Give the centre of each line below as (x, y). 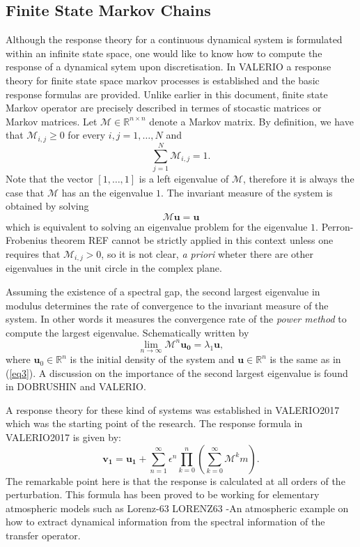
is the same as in (305, 359)
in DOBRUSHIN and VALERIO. (76, 386)
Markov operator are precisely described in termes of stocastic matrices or (164, 108)
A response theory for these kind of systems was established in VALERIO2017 (173, 409)
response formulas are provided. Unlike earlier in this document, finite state (167, 94)
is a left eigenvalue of (184, 178)
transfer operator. (43, 535)
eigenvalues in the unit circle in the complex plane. (114, 268)
